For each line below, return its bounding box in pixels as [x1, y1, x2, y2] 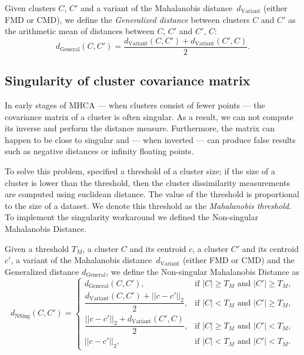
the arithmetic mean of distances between [5, 25, 155, 37]
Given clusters [5, 2, 56, 14]
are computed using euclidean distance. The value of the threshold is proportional [5, 188, 299, 200]
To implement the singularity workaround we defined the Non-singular [5, 211, 259, 223]
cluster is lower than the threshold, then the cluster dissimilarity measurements [5, 176, 290, 188]
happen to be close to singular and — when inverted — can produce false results [5, 133, 296, 145]
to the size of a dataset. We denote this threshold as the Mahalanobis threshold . [5, 199, 292, 211]
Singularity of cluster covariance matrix [5, 71, 250, 89]
